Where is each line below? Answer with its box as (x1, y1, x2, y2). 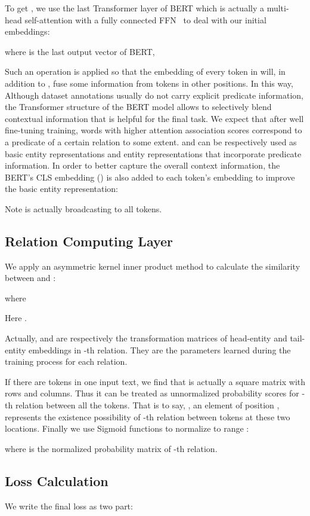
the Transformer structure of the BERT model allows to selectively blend (5, 100, 272, 113)
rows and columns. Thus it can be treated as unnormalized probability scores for (5, 387, 299, 399)
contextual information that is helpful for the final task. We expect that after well (5, 112, 304, 124)
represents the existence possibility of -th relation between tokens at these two (5, 410, 290, 423)
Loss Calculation (5, 471, 108, 490)
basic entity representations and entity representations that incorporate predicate (5, 147, 302, 160)
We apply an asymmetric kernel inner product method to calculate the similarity (5, 259, 300, 272)
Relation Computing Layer (5, 231, 173, 250)
